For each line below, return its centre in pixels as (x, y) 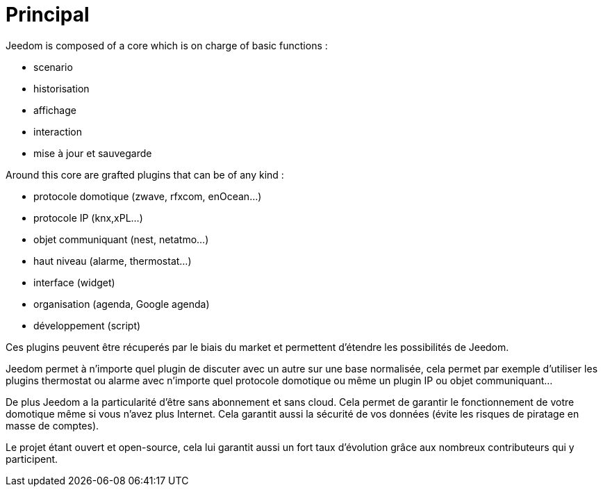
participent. (32, 459)
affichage (55, 110)
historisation (61, 88)
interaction (58, 131)
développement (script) (87, 325)
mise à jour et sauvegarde (93, 153)
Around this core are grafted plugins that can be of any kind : (145, 174)
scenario (53, 67)
